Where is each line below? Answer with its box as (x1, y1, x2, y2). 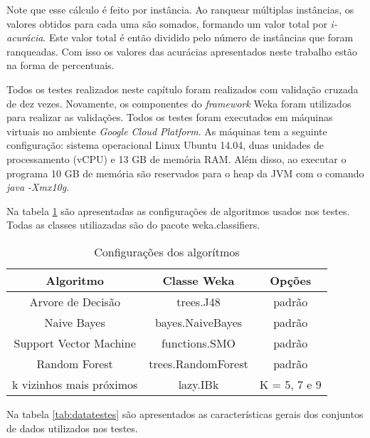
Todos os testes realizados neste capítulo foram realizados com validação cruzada (6, 81, 359, 96)
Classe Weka (162, 271, 235, 288)
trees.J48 (176, 293, 221, 310)
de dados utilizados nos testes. (6, 420, 138, 435)
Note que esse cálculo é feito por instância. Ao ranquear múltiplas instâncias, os (6, 2, 354, 16)
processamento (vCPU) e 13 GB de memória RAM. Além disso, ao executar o (6, 151, 347, 166)
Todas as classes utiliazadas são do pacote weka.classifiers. (6, 217, 260, 232)
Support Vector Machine (14, 334, 136, 351)
